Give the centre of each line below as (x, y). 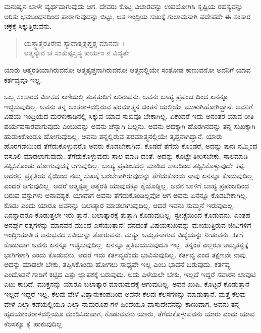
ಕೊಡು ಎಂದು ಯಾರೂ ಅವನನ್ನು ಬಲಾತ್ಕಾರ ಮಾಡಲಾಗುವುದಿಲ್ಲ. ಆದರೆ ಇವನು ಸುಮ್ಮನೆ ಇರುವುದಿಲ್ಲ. (120, 205)
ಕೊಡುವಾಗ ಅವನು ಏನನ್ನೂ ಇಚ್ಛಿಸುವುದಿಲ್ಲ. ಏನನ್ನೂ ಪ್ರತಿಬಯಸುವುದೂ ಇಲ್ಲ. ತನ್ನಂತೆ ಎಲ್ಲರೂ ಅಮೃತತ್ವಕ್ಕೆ (126, 245)
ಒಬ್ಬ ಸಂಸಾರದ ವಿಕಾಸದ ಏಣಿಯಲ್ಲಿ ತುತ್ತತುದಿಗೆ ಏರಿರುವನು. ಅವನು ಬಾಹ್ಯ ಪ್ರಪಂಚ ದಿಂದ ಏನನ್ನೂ (116, 96)
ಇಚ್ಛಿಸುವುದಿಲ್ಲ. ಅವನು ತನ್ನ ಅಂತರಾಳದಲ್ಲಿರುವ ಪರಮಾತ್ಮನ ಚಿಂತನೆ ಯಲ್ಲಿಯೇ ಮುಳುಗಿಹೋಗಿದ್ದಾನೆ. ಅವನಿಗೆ (128, 106)
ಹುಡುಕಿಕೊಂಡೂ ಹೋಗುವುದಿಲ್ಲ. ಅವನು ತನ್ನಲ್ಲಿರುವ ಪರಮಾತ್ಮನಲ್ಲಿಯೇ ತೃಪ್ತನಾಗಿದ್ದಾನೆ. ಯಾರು (113, 136)
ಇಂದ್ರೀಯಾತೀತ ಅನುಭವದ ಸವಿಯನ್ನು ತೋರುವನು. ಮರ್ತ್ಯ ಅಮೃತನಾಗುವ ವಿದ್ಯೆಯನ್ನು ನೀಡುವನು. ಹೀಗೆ (124, 235)
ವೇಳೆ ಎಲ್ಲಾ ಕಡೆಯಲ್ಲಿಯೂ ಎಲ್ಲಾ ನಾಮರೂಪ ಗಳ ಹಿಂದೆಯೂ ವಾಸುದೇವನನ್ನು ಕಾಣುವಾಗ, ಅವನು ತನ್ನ (122, 304)
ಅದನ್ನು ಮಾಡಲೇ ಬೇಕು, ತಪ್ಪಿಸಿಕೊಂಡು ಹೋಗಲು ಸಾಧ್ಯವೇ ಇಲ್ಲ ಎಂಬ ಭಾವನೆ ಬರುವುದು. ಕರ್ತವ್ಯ (117, 264)
